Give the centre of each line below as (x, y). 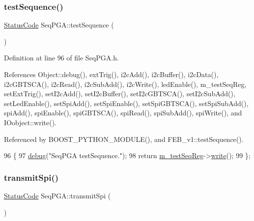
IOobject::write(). (30, 122)
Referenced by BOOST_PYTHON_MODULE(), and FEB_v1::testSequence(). (124, 139)
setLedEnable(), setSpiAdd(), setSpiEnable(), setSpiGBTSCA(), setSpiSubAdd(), (126, 103)
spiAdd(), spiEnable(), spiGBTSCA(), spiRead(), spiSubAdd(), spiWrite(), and (123, 113)
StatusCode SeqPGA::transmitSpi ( (57, 195)
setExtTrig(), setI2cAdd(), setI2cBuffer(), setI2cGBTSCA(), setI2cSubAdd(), (120, 94)
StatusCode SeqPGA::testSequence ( (59, 25)
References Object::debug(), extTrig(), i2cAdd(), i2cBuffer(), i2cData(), (111, 74)
